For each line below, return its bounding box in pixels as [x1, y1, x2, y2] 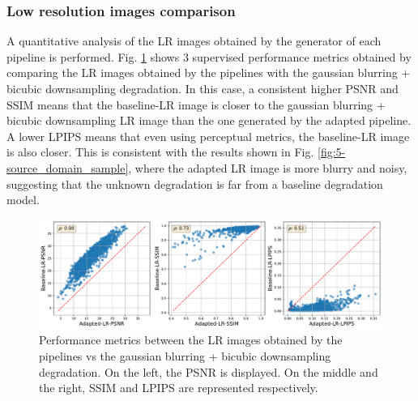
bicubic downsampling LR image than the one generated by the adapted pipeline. [6, 112, 412, 129]
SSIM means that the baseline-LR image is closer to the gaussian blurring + [6, 96, 386, 113]
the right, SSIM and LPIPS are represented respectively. [39, 379, 318, 396]
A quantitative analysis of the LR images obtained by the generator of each [6, 32, 382, 49]
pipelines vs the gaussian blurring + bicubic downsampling [39, 347, 331, 364]
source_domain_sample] [6, 159, 129, 176]
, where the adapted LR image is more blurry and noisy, [128, 159, 407, 176]
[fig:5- [318, 143, 346, 160]
